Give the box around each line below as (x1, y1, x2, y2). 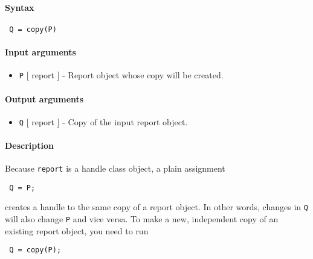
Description (5, 139, 54, 151)
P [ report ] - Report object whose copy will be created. (19, 69, 224, 81)
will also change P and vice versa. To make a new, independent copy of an (5, 213, 279, 225)
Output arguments (5, 92, 84, 105)
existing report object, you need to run (5, 224, 149, 237)
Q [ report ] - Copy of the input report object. (19, 115, 188, 128)
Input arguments (5, 46, 76, 58)
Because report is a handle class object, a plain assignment (5, 162, 225, 175)
